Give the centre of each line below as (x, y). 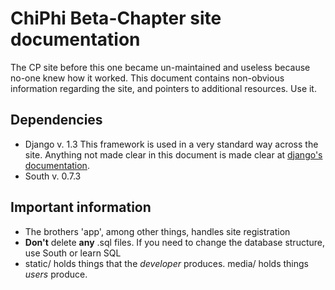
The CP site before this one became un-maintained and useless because (160, 67)
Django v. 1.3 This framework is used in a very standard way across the (171, 144)
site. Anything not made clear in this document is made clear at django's (173, 154)
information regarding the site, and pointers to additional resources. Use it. (163, 88)
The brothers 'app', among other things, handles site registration (157, 231)
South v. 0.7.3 (53, 176)
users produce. (56, 274)
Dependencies (56, 120)
